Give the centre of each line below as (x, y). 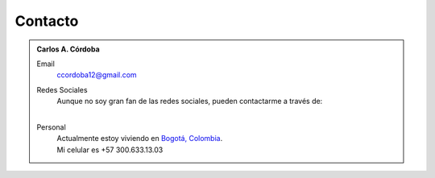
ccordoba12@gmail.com (97, 75)
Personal (51, 127)
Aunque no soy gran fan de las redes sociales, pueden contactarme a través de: (190, 101)
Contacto (47, 21)
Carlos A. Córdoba (68, 49)
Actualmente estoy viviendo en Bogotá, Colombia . (140, 139)
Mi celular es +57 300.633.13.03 (110, 150)
